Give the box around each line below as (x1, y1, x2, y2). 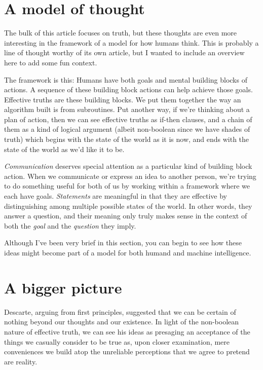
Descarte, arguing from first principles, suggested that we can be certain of (4, 306, 236, 317)
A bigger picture (4, 277, 122, 298)
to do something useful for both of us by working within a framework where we (4, 180, 250, 191)
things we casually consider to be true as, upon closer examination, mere (4, 336, 230, 347)
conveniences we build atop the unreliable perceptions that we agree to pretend (4, 346, 250, 357)
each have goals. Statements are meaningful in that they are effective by (4, 191, 227, 201)
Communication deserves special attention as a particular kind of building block (4, 161, 252, 171)
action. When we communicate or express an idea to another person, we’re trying (4, 170, 256, 181)
